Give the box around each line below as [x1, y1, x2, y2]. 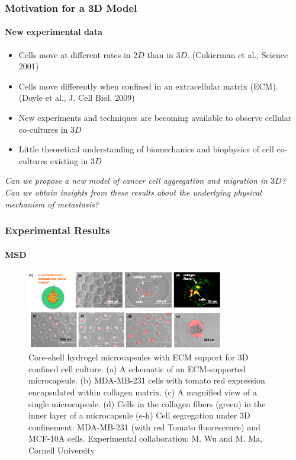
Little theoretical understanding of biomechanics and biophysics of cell [18, 143, 274, 155]
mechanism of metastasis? [5, 197, 99, 210]
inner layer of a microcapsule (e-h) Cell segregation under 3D [28, 409, 250, 421]
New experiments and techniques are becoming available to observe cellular [18, 111, 292, 124]
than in [147, 48, 173, 60]
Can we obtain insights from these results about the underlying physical [5, 186, 262, 198]
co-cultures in [18, 123, 68, 135]
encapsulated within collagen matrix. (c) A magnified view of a [28, 385, 257, 398]
